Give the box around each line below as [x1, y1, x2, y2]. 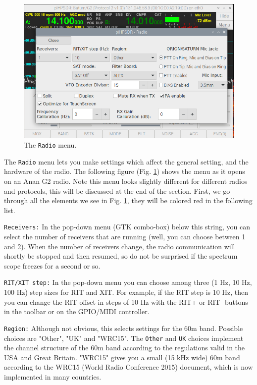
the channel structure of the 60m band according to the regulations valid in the [4, 342, 245, 353]
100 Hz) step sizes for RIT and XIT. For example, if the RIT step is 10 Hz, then [4, 287, 248, 297]
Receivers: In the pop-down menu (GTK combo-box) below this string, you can [4, 221, 250, 232]
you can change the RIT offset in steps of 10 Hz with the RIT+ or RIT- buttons [4, 296, 248, 307]
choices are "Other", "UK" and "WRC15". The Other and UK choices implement [4, 332, 244, 343]
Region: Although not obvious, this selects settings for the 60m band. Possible [4, 323, 243, 333]
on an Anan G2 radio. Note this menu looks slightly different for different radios [4, 176, 248, 186]
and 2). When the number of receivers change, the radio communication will [4, 241, 235, 251]
